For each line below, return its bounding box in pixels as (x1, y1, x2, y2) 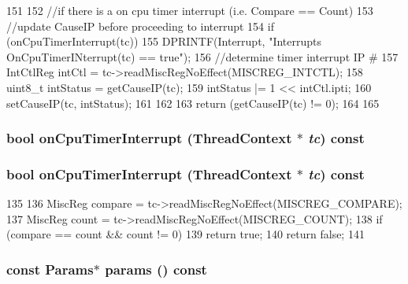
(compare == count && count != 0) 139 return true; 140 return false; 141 (6, 226, 365, 242)
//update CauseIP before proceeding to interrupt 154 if (6, 17, 274, 34)
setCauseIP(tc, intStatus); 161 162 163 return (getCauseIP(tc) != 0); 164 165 (6, 94, 380, 111)
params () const (105, 259, 207, 278)
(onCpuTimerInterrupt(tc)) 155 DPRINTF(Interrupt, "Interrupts (6, 33, 321, 50)
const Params (6, 259, 94, 278)
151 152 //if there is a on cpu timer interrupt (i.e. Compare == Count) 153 (6, 2, 373, 18)
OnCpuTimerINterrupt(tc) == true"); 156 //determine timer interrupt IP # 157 (6, 48, 399, 65)
